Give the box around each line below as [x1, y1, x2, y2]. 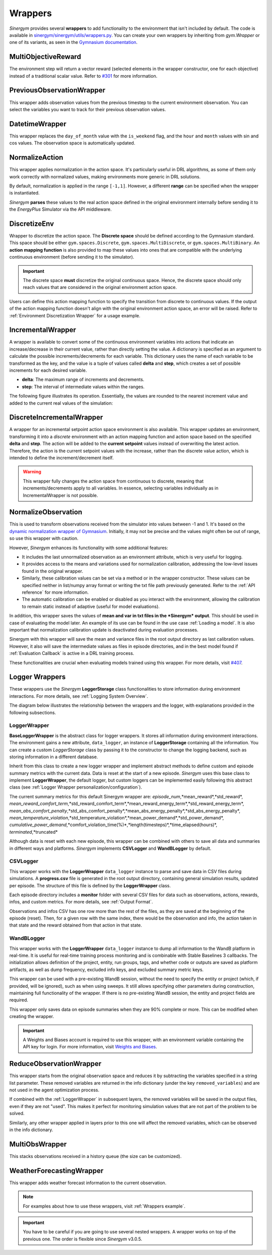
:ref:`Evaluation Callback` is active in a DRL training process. [9, 650, 134, 656]
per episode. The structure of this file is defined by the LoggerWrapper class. [9, 882, 171, 889]
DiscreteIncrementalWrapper [9, 413, 103, 422]
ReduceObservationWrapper [9, 1059, 102, 1068]
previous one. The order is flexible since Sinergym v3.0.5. [23, 1236, 143, 1242]
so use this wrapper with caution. [9, 536, 79, 542]
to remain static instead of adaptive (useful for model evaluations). [22, 603, 160, 609]
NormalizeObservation [9, 508, 83, 516]
